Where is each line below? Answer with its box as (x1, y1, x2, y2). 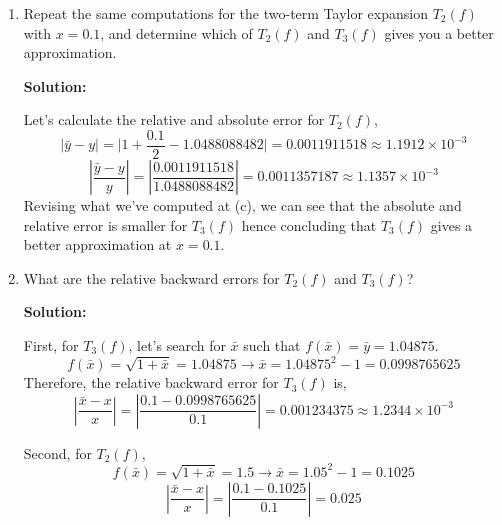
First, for (23, 335, 79, 355)
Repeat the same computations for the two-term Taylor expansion (23, 3, 428, 23)
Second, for (23, 442, 92, 463)
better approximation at (23, 234, 172, 255)
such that (243, 335, 301, 355)
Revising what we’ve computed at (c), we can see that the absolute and (23, 195, 462, 216)
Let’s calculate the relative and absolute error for (23, 109, 325, 130)
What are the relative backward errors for (23, 267, 280, 288)
